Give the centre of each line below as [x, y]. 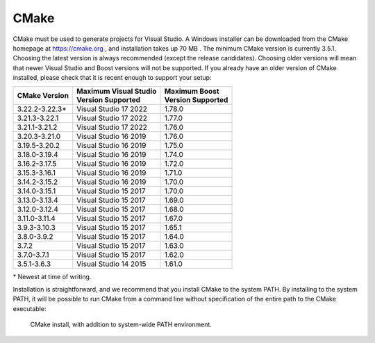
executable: [30, 308]
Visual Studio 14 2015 [111, 264]
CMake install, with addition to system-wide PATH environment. [121, 325]
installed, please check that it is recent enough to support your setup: [112, 78]
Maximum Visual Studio [117, 91]
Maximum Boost [192, 91]
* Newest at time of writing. [52, 276]
